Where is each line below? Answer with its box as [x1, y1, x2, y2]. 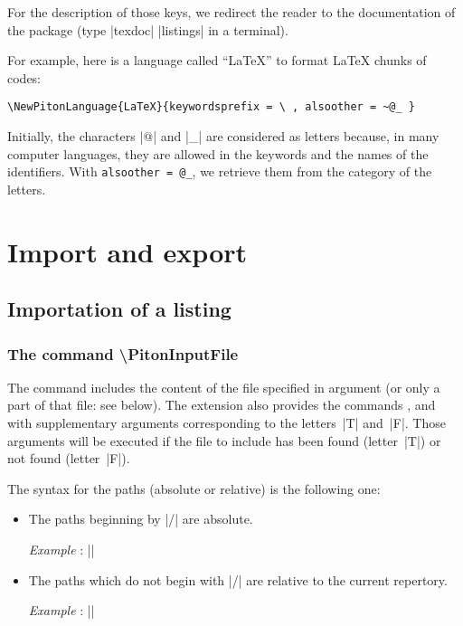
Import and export [7, 232, 248, 270]
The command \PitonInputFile [7, 342, 239, 365]
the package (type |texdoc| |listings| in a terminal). [7, 20, 288, 39]
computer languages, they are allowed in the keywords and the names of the [7, 144, 429, 163]
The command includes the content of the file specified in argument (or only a [7, 377, 440, 396]
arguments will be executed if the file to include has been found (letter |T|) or [7, 431, 441, 450]
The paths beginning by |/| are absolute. [28, 509, 253, 528]
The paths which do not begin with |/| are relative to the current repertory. [28, 570, 448, 589]
